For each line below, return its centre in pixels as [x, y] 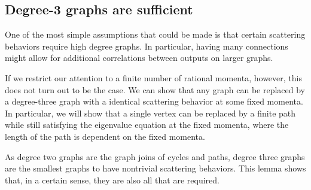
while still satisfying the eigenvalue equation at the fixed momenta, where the [147, 125]
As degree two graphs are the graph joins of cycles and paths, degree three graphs [155, 156]
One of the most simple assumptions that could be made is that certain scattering [155, 34]
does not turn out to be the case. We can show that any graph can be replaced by [155, 89]
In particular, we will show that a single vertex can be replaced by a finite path [150, 113]
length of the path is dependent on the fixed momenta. [105, 136]
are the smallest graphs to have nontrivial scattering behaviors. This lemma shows [155, 168]
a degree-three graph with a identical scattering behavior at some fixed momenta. [154, 101]
